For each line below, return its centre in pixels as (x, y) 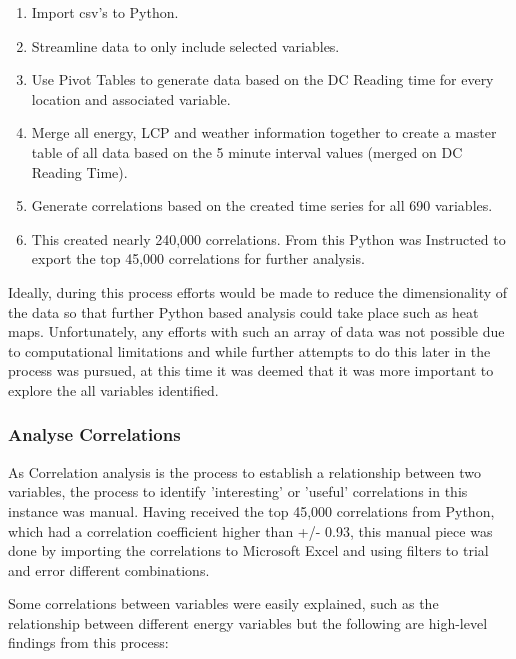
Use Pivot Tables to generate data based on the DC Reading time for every (262, 79)
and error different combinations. (109, 569)
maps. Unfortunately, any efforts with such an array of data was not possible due (256, 331)
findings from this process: (88, 642)
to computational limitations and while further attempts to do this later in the (249, 350)
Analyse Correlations (94, 434)
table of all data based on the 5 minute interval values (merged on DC (247, 151)
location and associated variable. (131, 98)
